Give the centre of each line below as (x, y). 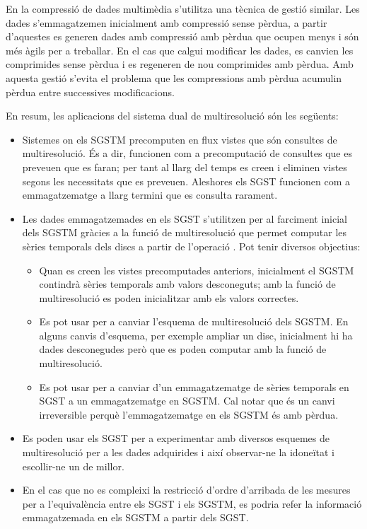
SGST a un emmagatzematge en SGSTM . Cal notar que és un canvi (187, 401)
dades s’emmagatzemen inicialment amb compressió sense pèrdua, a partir (167, 22)
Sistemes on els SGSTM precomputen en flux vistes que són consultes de (180, 139)
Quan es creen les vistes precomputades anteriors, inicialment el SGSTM (197, 270)
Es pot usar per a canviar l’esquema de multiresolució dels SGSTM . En (194, 321)
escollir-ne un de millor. (73, 466)
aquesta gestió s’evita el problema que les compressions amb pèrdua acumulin (174, 77)
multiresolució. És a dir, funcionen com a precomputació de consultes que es (187, 153)
